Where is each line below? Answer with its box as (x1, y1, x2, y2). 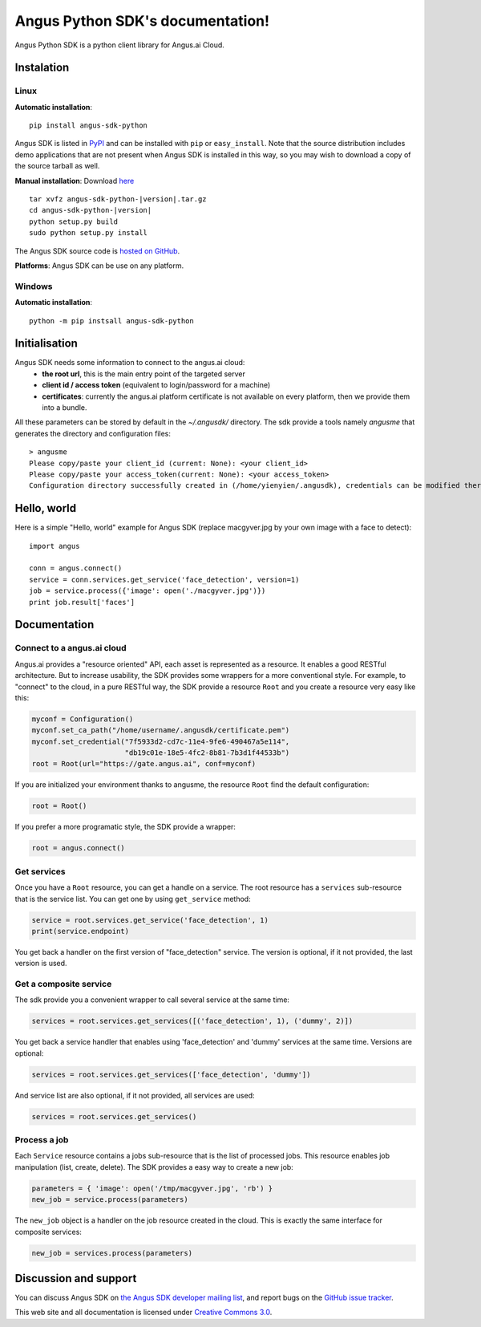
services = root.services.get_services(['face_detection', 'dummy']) (31, 1069, 311, 1079)
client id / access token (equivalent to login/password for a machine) (42, 380, 271, 390)
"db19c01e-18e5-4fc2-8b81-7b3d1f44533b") (124, 749, 290, 757)
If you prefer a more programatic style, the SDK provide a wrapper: (14, 822, 236, 832)
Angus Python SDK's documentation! (14, 12, 270, 30)
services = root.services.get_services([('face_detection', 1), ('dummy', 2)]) (31, 1017, 354, 1026)
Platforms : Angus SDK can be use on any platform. (14, 261, 184, 270)
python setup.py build (29, 217, 119, 226)
